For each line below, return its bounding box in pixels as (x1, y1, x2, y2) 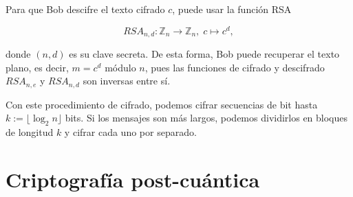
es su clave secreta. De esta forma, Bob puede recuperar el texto (69, 47, 340, 61)
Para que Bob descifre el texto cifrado (6, 2, 165, 16)
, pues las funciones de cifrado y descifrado (145, 60, 325, 74)
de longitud (6, 125, 54, 139)
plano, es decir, (6, 60, 69, 74)
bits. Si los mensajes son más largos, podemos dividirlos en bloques (65, 111, 348, 125)
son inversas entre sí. (83, 73, 171, 88)
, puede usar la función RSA (172, 2, 292, 16)
